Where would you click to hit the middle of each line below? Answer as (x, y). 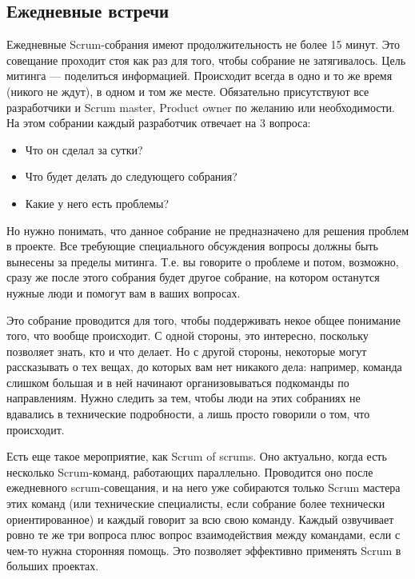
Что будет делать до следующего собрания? (131, 176)
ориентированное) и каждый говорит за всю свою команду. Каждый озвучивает (200, 519)
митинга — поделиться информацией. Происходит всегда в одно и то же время (200, 76)
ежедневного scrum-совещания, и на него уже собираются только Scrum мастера (204, 487)
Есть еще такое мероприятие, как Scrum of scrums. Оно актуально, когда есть (197, 456)
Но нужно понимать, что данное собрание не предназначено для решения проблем (208, 230)
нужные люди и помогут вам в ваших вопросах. (124, 292)
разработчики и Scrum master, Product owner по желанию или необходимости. (201, 107)
